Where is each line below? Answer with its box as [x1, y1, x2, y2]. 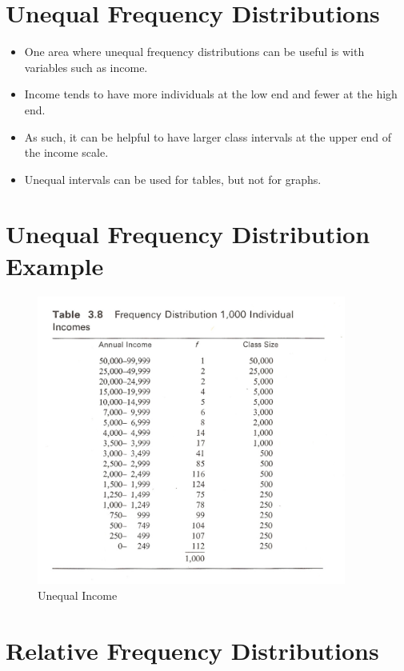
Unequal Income [38, 586, 118, 603]
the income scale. [24, 144, 109, 161]
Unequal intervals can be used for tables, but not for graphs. [24, 170, 322, 187]
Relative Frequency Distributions [6, 633, 379, 666]
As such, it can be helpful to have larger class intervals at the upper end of [24, 128, 392, 145]
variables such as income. [24, 58, 148, 75]
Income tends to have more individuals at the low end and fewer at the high [24, 86, 398, 102]
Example [6, 249, 104, 282]
